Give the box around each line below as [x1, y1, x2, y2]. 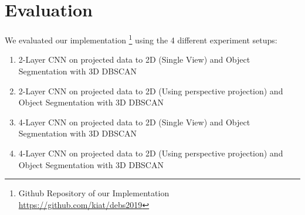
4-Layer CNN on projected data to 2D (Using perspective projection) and [18, 146, 283, 159]
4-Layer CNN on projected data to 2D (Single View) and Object [18, 115, 250, 128]
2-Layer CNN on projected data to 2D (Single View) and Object [18, 53, 250, 66]
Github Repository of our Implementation [18, 187, 170, 199]
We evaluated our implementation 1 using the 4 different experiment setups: [5, 32, 277, 46]
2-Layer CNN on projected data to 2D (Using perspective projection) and [18, 84, 283, 97]
